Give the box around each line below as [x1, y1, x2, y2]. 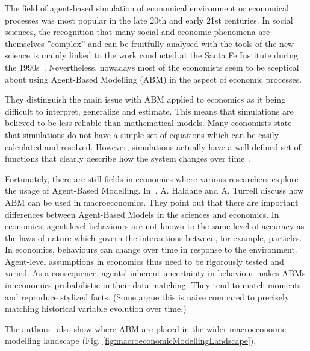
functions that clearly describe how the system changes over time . [5, 152, 252, 165]
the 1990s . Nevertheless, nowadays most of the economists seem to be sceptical [5, 60, 299, 73]
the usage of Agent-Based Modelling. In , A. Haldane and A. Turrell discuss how [5, 184, 304, 197]
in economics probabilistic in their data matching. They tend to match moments [5, 279, 301, 291]
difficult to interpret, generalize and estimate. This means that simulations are [5, 104, 294, 117]
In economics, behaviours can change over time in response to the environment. [5, 243, 297, 256]
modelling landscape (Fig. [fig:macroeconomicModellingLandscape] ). [5, 334, 256, 347]
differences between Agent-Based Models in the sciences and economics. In [5, 207, 279, 220]
